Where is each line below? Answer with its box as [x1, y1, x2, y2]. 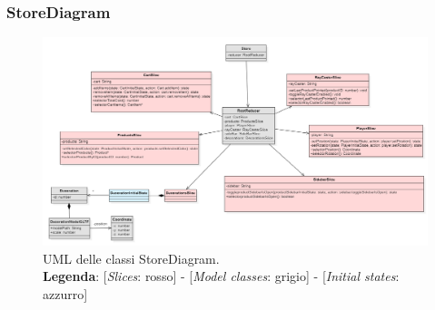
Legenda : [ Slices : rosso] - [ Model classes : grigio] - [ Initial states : [43, 266, 400, 286]
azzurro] [43, 284, 88, 303]
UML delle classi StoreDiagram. [43, 248, 220, 267]
